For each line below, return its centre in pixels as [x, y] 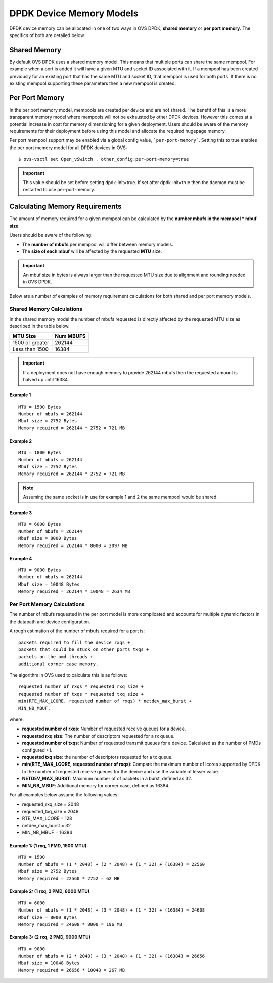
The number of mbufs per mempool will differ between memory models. [98, 244]
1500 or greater [31, 343]
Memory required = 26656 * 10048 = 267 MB [72, 970]
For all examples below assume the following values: [64, 795]
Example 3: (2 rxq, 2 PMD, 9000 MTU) [50, 937]
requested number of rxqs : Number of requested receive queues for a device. [104, 729]
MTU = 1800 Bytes [40, 453]
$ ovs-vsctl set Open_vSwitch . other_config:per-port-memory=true [104, 159]
